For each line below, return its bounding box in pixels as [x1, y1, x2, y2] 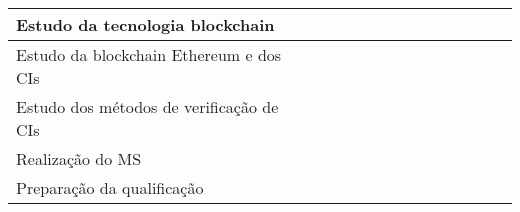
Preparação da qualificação [16, 176, 204, 199]
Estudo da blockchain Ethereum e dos [16, 43, 282, 66]
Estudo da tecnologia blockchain [16, 13, 275, 36]
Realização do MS [16, 147, 142, 170]
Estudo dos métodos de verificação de [16, 95, 279, 118]
